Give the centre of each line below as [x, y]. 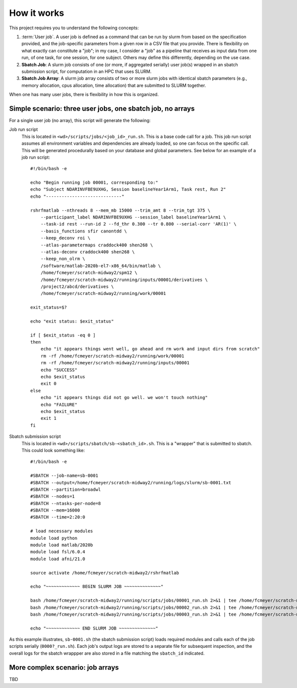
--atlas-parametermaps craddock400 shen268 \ [97, 245]
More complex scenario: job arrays [64, 667]
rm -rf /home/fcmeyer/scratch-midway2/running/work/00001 [112, 356]
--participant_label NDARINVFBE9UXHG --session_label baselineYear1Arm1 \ [133, 217]
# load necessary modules [62, 531]
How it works [37, 13]
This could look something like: [53, 450]
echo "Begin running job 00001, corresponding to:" [94, 183]
